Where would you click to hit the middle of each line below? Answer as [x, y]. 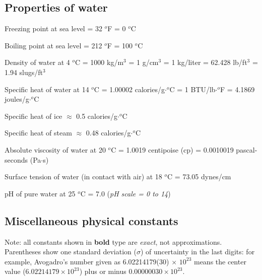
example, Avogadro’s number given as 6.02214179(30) [87, 261]
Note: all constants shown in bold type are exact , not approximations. [113, 241]
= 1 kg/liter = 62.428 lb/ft [205, 62]
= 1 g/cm [144, 62]
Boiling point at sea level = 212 [53, 45]
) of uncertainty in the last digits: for [198, 252]
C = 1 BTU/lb [192, 89]
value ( [15, 271]
